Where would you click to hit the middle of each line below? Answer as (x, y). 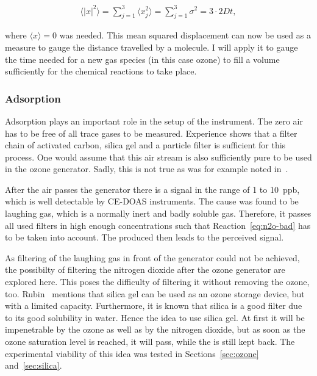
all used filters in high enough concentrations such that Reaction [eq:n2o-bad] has (158, 225)
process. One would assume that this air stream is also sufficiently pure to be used (158, 157)
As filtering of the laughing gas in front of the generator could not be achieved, (152, 257)
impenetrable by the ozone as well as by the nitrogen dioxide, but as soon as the (155, 329)
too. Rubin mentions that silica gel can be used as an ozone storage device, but (155, 293)
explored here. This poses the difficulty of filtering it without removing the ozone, (157, 282)
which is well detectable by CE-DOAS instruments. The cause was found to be (152, 201)
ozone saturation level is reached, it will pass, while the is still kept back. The (150, 342)
